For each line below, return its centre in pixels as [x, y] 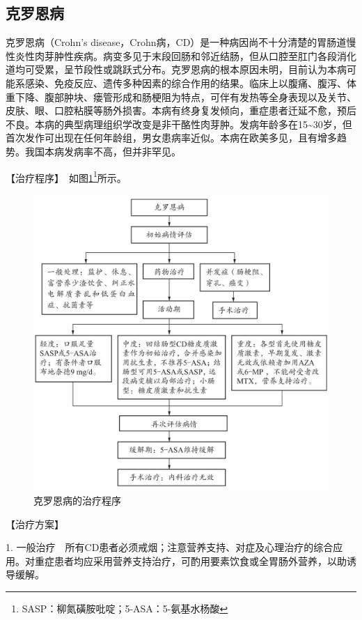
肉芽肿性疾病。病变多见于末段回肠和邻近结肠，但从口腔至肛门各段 [186, 55]
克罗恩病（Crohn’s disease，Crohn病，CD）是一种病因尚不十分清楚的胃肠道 [176, 42]
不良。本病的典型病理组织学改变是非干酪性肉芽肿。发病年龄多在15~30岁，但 [179, 124]
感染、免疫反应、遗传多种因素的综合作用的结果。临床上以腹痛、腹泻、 [186, 83]
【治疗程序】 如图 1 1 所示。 [66, 176]
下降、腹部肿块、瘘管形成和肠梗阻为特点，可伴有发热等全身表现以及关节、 [186, 96]
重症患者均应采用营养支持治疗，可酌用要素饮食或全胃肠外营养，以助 [190, 560]
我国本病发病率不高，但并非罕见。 [103, 151]
